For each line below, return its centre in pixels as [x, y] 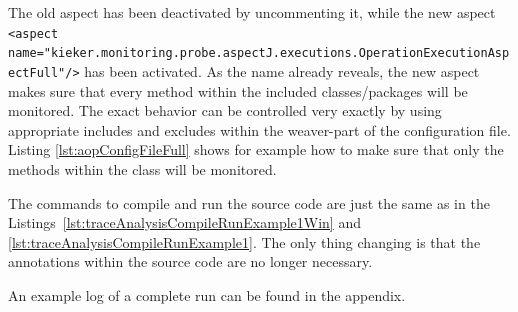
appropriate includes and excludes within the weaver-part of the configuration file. [259, 129]
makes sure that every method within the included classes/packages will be [238, 90]
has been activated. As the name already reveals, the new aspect [282, 70]
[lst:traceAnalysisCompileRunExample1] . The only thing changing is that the [244, 241]
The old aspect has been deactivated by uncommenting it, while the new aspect [252, 12]
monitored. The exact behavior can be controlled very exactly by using [225, 110]
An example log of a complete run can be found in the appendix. [207, 294]
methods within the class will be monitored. [142, 168]
